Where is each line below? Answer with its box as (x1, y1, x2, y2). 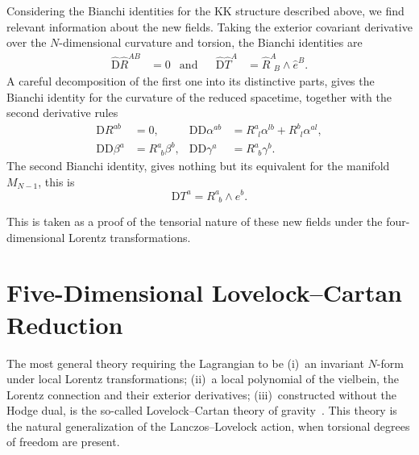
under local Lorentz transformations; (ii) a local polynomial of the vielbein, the (6, 370, 400, 387)
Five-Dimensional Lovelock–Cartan (6, 276, 402, 309)
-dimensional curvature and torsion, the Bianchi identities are (59, 34, 363, 51)
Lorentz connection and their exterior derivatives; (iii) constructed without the (6, 386, 396, 403)
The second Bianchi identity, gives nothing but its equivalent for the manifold (6, 157, 390, 174)
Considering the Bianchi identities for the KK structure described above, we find (6, 2, 404, 19)
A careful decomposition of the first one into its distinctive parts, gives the (6, 72, 375, 89)
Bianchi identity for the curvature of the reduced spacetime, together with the (6, 88, 392, 105)
